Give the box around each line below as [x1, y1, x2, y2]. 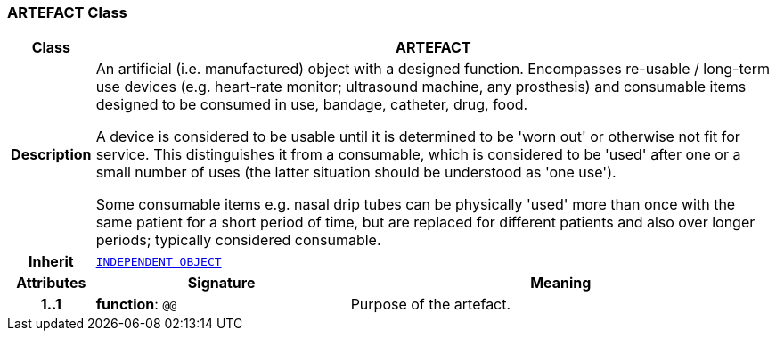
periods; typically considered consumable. [95, 231, 381, 250]
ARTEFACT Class [7, 4, 127, 21]
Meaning [530, 274, 592, 293]
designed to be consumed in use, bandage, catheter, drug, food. [95, 95, 528, 114]
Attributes [16, 274, 86, 293]
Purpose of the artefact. [350, 295, 511, 314]
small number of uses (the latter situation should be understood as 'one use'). [95, 163, 617, 182]
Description [11, 145, 92, 164]
